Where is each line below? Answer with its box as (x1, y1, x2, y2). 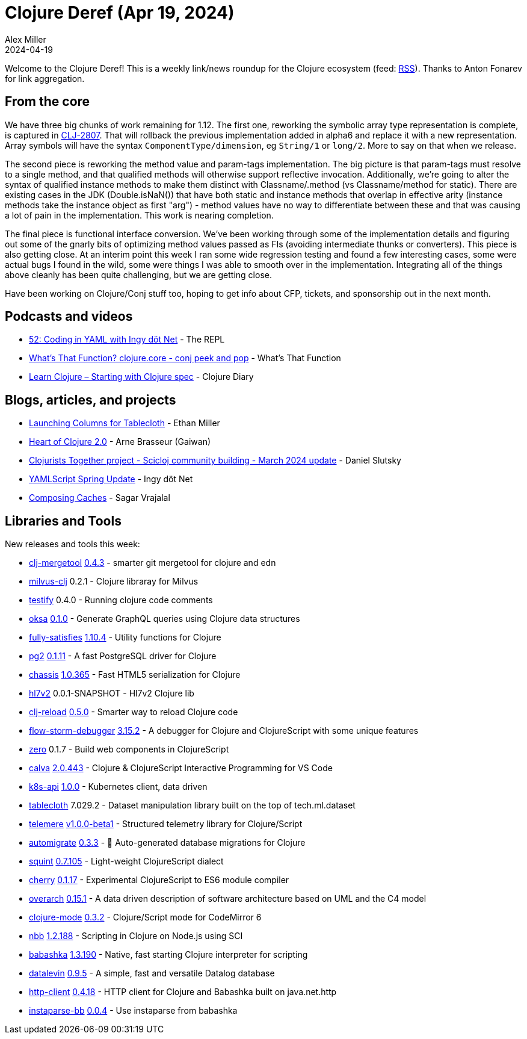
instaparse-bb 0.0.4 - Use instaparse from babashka (29, 1005, 238, 1016)
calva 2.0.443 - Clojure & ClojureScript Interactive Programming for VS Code (29, 763, 333, 774)
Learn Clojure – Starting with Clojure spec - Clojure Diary (29, 371, 254, 382)
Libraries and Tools (5, 513, 122, 529)
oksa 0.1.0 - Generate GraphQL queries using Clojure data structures (29, 613, 300, 624)
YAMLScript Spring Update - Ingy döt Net (29, 474, 193, 485)
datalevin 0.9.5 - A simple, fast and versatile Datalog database (29, 968, 275, 979)
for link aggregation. (5, 73, 85, 84)
